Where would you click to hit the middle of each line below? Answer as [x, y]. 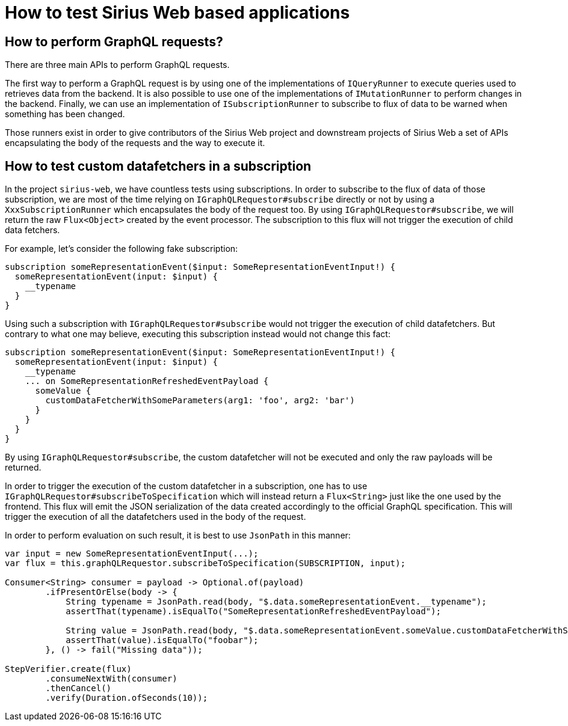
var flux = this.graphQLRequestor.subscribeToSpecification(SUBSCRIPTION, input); [205, 563]
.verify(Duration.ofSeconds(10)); [127, 698]
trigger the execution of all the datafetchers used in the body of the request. [156, 517]
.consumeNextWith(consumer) [111, 679]
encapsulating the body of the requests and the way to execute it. [135, 143]
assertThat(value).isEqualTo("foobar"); [162, 640]
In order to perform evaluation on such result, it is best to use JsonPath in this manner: [178, 535]
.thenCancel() [79, 688]
